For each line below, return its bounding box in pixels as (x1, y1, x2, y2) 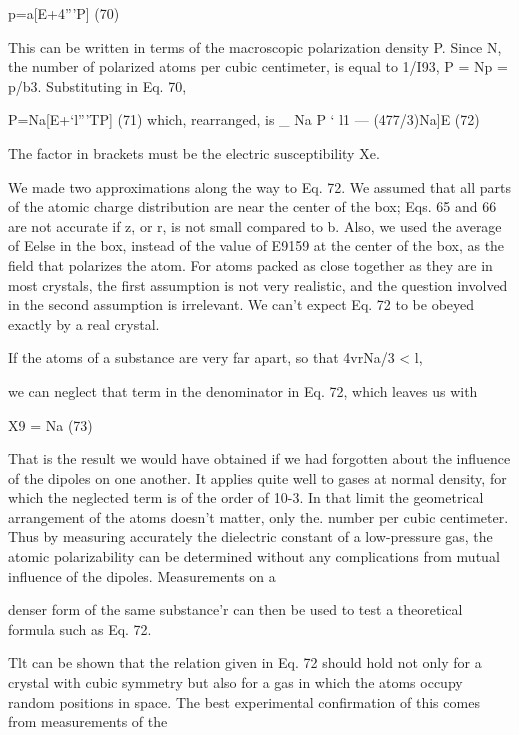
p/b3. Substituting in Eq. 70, (8, 75, 187, 96)
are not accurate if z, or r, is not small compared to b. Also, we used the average (8, 215, 502, 236)
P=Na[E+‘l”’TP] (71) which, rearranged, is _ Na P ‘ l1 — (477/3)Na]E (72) (8, 109, 480, 130)
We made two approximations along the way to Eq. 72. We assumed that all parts (8, 176, 512, 197)
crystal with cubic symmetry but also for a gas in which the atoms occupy (8, 672, 463, 693)
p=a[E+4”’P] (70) (8, 3, 120, 23)
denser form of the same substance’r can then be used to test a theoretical (8, 599, 463, 620)
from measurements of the (8, 711, 168, 732)
